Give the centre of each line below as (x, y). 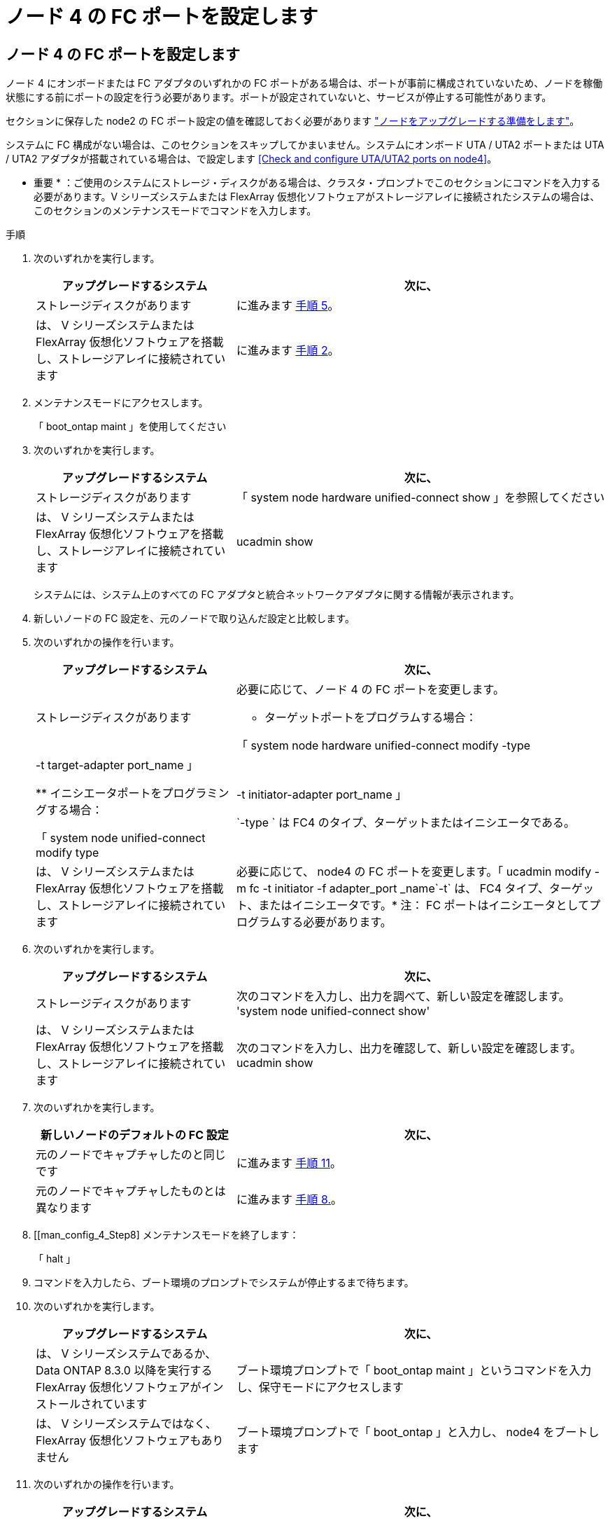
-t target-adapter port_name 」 (117, 765)
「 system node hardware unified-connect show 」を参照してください (420, 498)
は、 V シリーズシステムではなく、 (126, 1424)
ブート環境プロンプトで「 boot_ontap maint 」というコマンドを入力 (414, 1371)
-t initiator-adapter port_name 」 (321, 795)
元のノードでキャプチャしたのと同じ (131, 1155)
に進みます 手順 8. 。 (289, 1200)
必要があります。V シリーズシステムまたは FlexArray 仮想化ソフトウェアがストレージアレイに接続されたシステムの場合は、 (317, 197)
